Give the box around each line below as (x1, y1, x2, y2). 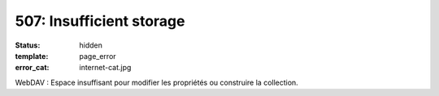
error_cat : (15, 63, 50, 73)
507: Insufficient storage (15, 12, 185, 30)
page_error (79, 51, 117, 61)
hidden (79, 40, 103, 50)
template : (15, 51, 49, 61)
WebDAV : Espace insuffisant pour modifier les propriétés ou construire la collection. (15, 77, 298, 87)
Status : (15, 40, 41, 50)
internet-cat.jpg (79, 63, 132, 73)
